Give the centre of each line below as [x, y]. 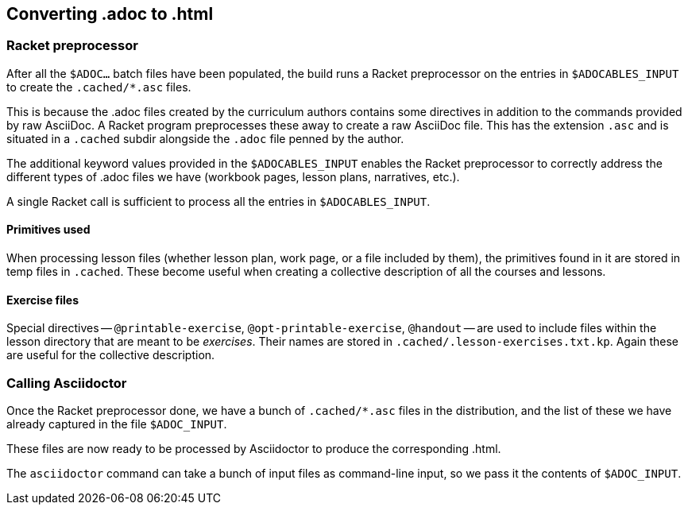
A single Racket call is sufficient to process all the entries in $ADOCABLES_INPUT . [218, 201]
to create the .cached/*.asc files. [99, 87]
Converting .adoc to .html [110, 14]
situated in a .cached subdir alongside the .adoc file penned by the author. [205, 138]
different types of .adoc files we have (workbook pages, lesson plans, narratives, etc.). [233, 176]
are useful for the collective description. [111, 355]
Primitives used [48, 230]
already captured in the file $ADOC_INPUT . [117, 424]
